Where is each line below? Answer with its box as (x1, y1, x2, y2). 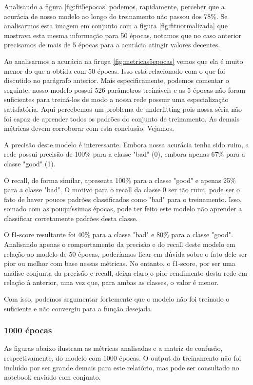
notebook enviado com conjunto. (4, 372, 101, 382)
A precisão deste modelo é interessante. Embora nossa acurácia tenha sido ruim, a (4, 139, 249, 149)
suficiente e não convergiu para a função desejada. (4, 303, 153, 313)
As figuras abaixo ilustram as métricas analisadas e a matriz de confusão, (4, 343, 223, 353)
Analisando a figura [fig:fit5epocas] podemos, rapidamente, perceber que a (4, 1, 225, 11)
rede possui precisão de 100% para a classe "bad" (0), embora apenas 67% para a (4, 149, 245, 159)
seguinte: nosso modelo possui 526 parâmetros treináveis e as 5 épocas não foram (4, 84, 246, 95)
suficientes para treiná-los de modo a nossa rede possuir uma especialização (4, 94, 229, 104)
